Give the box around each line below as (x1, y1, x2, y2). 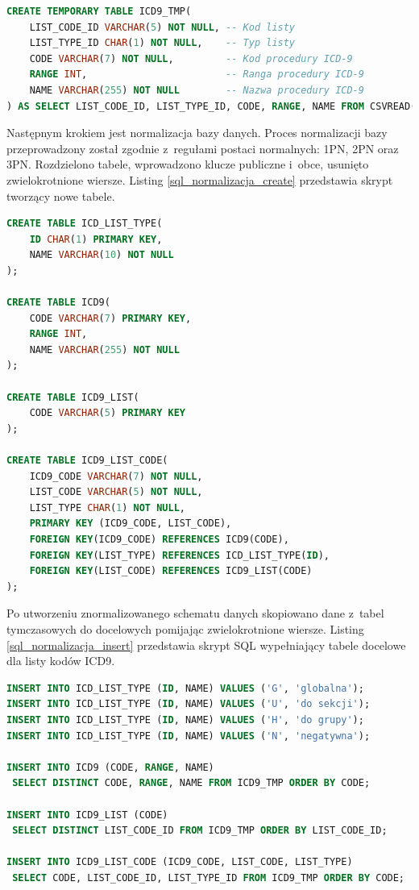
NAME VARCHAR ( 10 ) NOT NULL (29, 249, 174, 261)
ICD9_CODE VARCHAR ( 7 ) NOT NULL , (29, 470, 203, 482)
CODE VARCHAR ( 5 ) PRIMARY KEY (29, 407, 186, 419)
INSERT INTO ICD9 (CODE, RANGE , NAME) (6, 761, 214, 773)
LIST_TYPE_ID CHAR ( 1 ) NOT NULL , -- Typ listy (29, 37, 296, 49)
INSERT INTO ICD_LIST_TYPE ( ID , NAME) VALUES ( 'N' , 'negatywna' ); (6, 730, 371, 742)
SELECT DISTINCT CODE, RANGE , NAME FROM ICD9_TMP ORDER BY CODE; (12, 777, 371, 789)
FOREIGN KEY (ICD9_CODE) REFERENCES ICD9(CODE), (29, 534, 289, 545)
